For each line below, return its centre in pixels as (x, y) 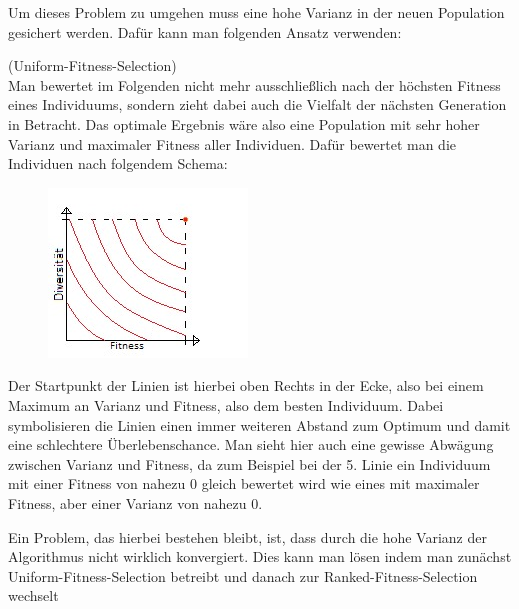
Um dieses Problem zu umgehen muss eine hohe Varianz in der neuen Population (256, 12)
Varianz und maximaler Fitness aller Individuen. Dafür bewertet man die (232, 143)
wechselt (33, 595)
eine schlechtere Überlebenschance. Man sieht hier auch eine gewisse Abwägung (251, 444)
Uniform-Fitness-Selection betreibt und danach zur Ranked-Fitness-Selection (243, 575)
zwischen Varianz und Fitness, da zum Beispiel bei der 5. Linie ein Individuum (249, 463)
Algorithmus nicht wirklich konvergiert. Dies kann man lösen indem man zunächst (260, 556)
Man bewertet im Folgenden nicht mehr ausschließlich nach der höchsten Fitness (254, 84)
